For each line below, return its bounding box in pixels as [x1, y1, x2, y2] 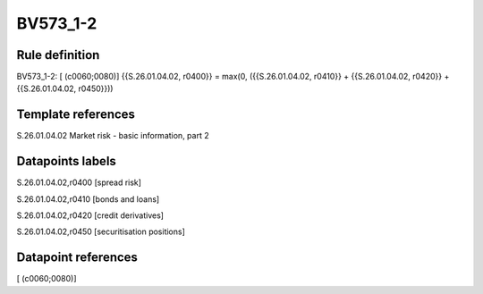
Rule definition [16, 47, 100, 63]
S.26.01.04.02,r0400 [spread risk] [16, 177, 142, 188]
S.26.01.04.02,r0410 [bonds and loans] [16, 193, 160, 205]
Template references [16, 107, 136, 122]
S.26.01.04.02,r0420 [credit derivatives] [16, 210, 165, 221]
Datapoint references [16, 250, 139, 265]
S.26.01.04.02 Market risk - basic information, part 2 [16, 130, 209, 141]
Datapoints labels [16, 154, 116, 169]
